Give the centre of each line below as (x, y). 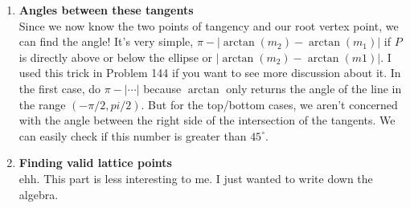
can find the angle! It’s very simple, (106, 41)
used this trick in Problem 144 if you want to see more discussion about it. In (210, 73)
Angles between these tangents (106, 10)
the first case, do (60, 88)
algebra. (39, 194)
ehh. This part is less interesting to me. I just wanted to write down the (196, 178)
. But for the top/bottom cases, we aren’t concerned (269, 104)
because (162, 88)
